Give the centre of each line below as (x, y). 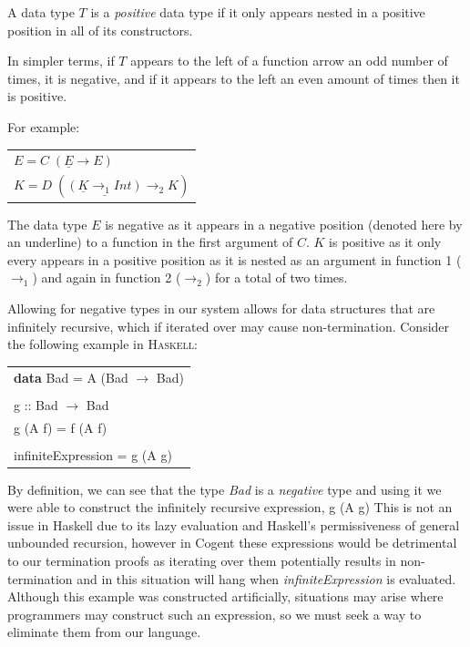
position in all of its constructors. (100, 30)
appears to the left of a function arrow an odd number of (289, 61)
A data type (41, 12)
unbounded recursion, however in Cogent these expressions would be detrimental (232, 543)
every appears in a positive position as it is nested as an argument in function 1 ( (235, 259)
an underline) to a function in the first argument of (150, 242)
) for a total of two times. (276, 277)
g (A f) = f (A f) (61, 427)
